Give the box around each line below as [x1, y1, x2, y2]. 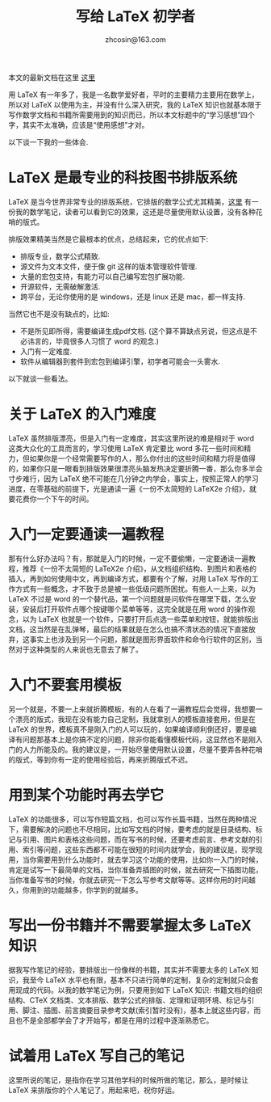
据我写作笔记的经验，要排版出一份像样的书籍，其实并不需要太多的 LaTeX [8, 965, 250, 974]
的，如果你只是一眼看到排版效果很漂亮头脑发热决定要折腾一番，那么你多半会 [8, 463, 263, 473]
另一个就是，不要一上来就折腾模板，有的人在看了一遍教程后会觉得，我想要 [8, 704, 256, 714]
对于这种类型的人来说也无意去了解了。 [15, 644, 143, 654]
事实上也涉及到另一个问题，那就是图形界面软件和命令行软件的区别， [29, 634, 256, 644]
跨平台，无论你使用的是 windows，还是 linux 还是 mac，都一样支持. [19, 292, 246, 302]
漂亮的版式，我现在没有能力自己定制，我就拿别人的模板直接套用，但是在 [15, 714, 256, 724]
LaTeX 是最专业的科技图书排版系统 [8, 169, 238, 187]
